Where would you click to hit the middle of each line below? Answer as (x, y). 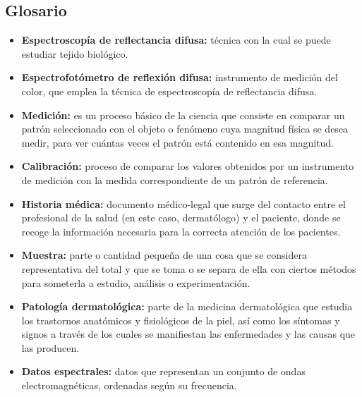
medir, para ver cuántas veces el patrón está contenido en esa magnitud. (177, 142)
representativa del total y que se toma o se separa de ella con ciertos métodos (189, 268)
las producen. (50, 347)
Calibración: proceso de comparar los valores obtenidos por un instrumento (188, 166)
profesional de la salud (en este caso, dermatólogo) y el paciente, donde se (181, 218)
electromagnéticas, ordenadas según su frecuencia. (129, 385)
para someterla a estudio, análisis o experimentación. (136, 282)
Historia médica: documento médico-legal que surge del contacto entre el (183, 203)
